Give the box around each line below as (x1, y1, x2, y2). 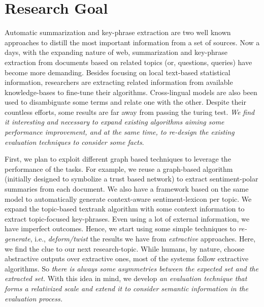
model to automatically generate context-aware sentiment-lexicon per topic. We (5, 193, 252, 204)
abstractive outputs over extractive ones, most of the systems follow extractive (5, 253, 249, 264)
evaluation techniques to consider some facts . (5, 136, 144, 147)
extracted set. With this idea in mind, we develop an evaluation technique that (5, 273, 247, 284)
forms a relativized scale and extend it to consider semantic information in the (5, 283, 248, 293)
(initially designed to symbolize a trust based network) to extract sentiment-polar (5, 173, 258, 184)
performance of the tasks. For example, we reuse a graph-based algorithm (5, 163, 233, 174)
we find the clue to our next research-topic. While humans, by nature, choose (5, 243, 245, 254)
